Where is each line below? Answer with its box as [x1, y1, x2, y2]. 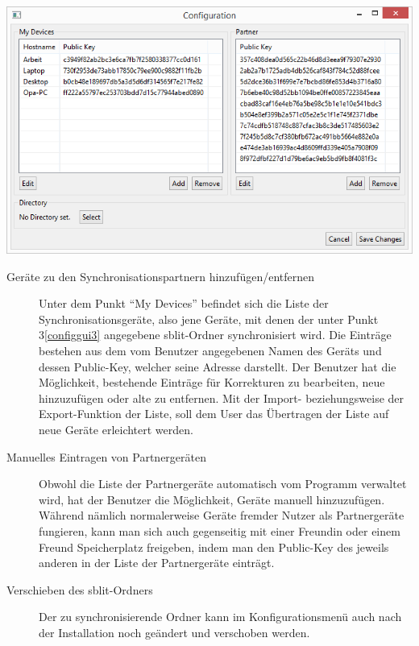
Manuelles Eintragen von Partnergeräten [6, 448, 206, 465]
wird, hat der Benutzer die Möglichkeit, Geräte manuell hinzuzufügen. [39, 491, 385, 507]
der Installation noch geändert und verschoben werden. [39, 623, 310, 640]
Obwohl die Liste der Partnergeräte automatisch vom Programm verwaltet [39, 475, 407, 492]
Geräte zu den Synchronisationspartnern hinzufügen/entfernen [6, 267, 315, 284]
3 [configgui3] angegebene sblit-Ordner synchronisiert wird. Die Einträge [39, 326, 392, 343]
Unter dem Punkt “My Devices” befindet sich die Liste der [39, 295, 329, 312]
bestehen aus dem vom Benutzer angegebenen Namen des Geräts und [39, 342, 382, 358]
